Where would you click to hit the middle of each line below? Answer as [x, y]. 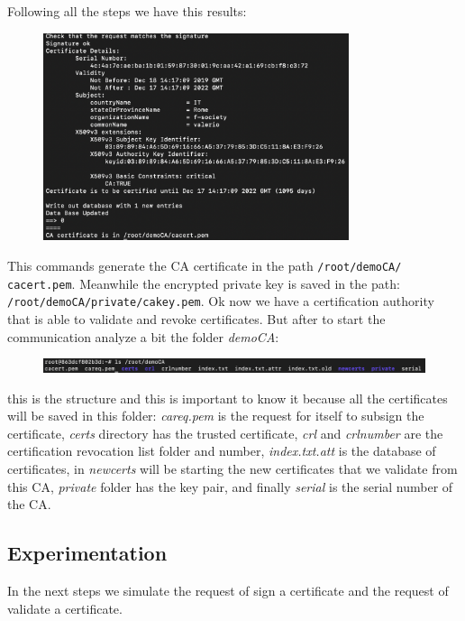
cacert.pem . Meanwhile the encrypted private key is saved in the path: [204, 283]
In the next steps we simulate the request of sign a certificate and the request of [228, 590]
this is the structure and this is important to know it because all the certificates [228, 398]
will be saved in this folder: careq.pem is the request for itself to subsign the [216, 416]
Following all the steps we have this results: [127, 11]
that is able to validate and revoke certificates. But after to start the [196, 319]
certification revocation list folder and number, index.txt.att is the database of [222, 451]
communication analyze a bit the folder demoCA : [143, 336]
